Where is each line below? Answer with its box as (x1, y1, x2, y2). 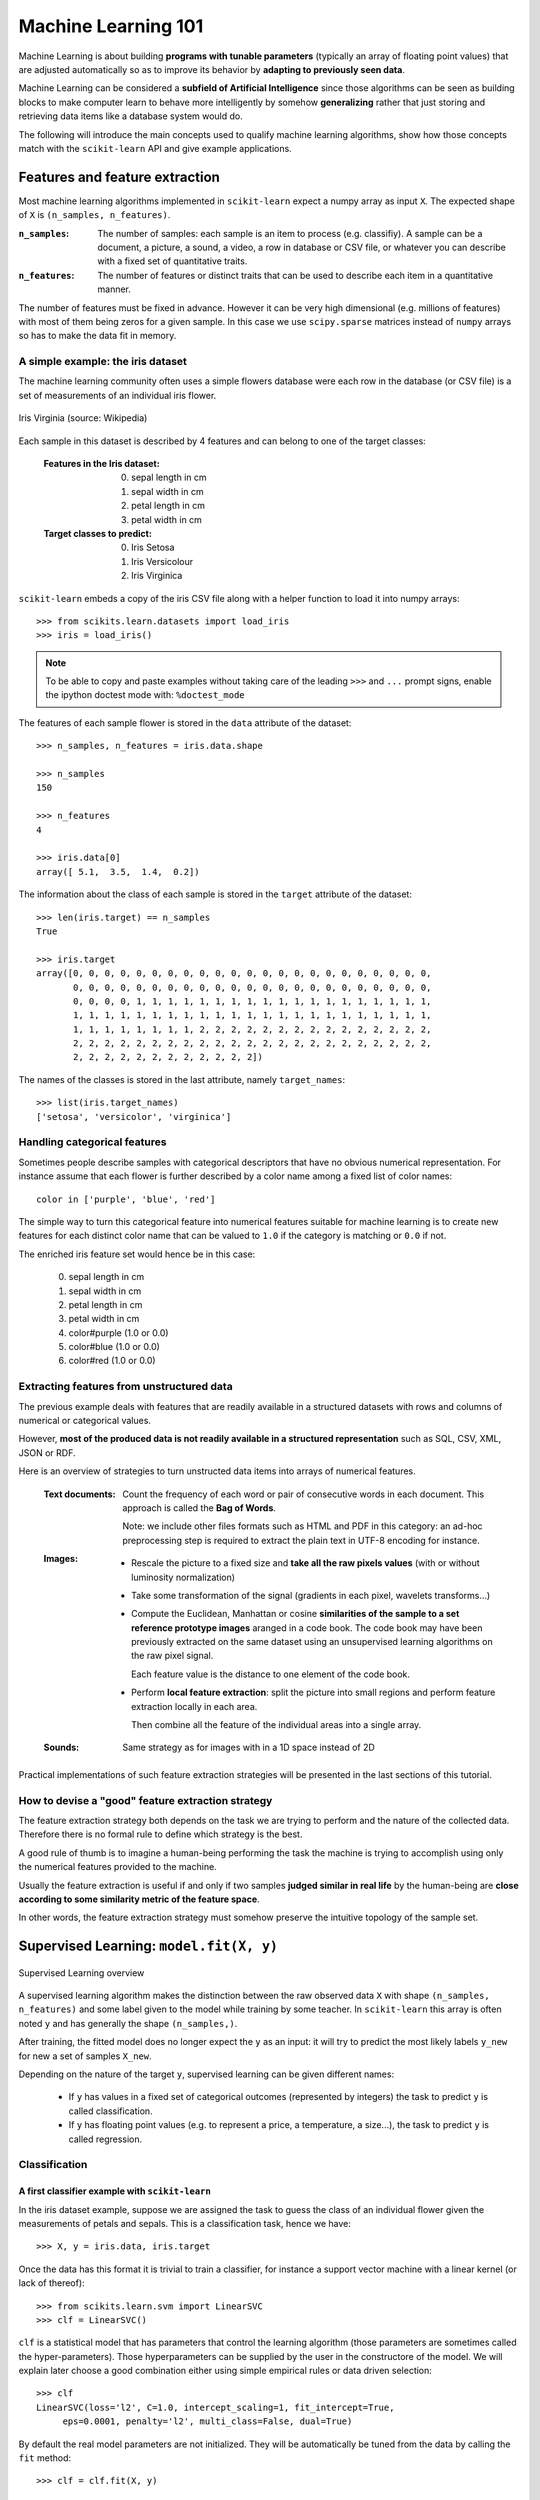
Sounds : (43, 1741, 80, 1754)
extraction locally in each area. (131, 1700, 258, 1712)
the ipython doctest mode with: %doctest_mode (45, 689, 245, 701)
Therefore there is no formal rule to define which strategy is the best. (18, 1828, 303, 1840)
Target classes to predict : (43, 527, 152, 539)
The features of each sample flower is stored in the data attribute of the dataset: (18, 716, 352, 729)
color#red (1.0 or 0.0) (68, 1355, 156, 1367)
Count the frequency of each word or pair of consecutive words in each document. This (122, 1488, 485, 1500)
